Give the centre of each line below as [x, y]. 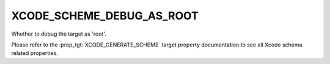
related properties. [35, 53]
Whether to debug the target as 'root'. [59, 34]
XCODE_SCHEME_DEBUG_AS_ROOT [105, 16]
